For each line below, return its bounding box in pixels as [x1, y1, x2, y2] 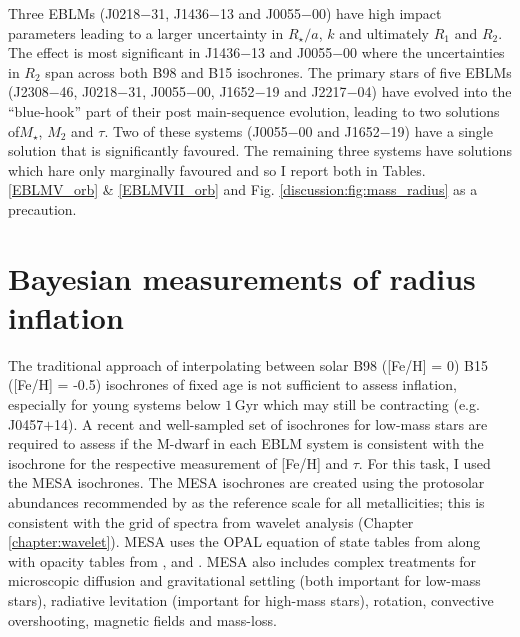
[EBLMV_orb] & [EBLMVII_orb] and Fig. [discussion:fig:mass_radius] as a [8, 179, 478, 200]
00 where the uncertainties [343, 42, 505, 63]
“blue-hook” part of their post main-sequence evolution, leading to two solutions [8, 100, 500, 121]
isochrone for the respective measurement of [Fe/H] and [8, 452, 349, 473]
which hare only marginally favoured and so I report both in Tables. [8, 159, 426, 180]
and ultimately [339, 22, 429, 43]
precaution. [8, 198, 77, 219]
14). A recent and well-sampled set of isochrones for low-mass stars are [54, 413, 488, 434]
